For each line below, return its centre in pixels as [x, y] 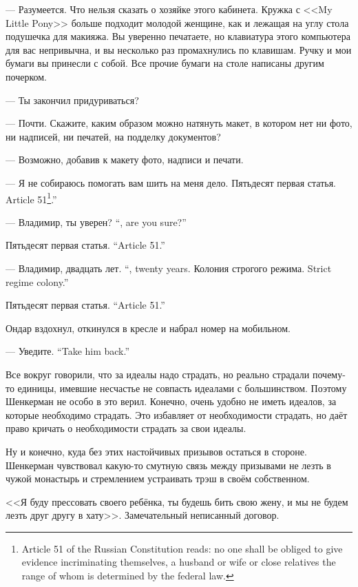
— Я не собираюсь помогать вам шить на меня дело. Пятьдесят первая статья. [171, 182]
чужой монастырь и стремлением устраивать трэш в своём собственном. [158, 478]
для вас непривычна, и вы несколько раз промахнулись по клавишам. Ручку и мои [179, 49]
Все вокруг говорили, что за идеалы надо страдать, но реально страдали [158, 374]
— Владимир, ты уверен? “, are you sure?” [96, 222]
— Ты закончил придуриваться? [72, 100]
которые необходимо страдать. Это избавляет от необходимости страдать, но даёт [177, 414]
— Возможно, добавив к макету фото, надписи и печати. [125, 159]
